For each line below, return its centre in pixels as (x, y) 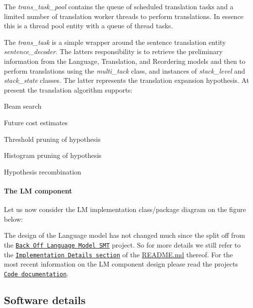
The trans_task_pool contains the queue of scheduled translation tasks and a (119, 6)
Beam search (23, 106)
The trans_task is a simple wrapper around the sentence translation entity (115, 42)
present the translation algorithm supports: (68, 89)
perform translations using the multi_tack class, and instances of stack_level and (125, 70)
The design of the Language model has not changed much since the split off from (125, 235)
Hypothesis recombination (43, 171)
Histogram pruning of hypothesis (53, 155)
